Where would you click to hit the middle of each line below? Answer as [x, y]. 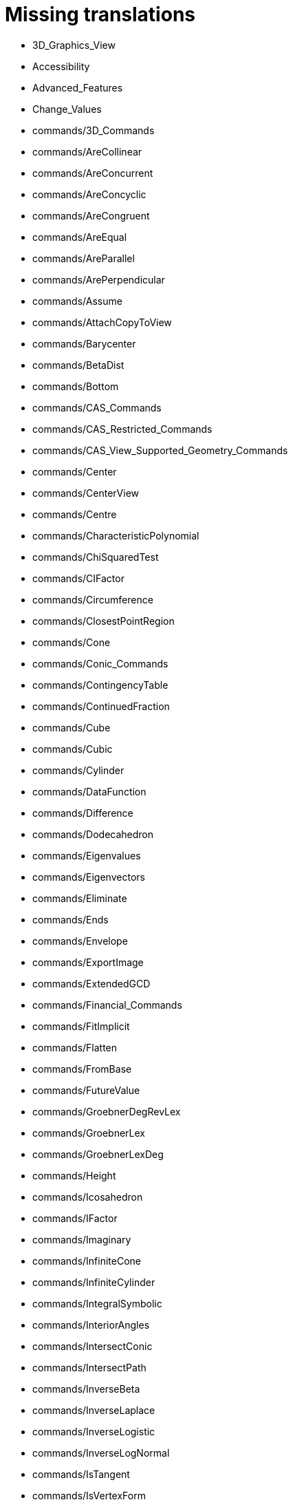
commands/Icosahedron [88, 1197]
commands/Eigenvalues [87, 855]
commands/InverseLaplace [94, 1410]
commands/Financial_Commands [107, 1005]
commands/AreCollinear [87, 151]
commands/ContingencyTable [100, 685]
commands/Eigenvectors [89, 877]
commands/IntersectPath [89, 1367]
